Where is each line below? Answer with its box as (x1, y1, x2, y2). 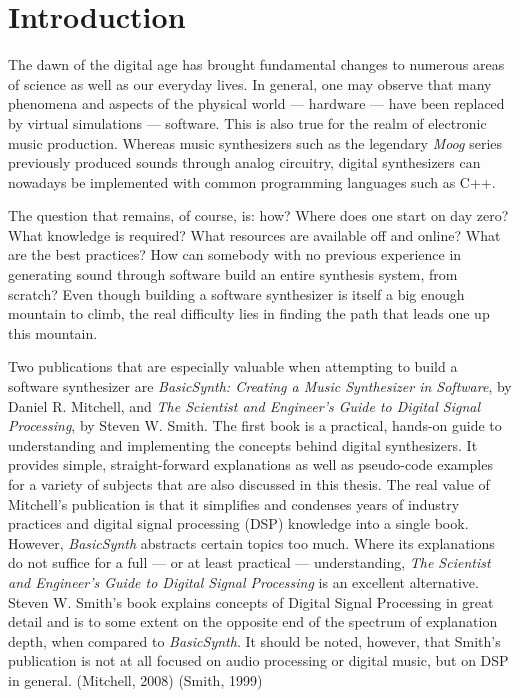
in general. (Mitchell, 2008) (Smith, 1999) (8, 669, 263, 690)
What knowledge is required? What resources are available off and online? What (8, 224, 501, 245)
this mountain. (8, 322, 98, 343)
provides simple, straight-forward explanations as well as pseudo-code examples (8, 454, 493, 475)
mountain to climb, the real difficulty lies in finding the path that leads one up (8, 303, 490, 324)
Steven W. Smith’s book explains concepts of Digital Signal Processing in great (8, 591, 494, 612)
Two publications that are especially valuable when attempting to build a (8, 356, 458, 377)
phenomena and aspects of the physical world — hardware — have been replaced (8, 93, 505, 114)
